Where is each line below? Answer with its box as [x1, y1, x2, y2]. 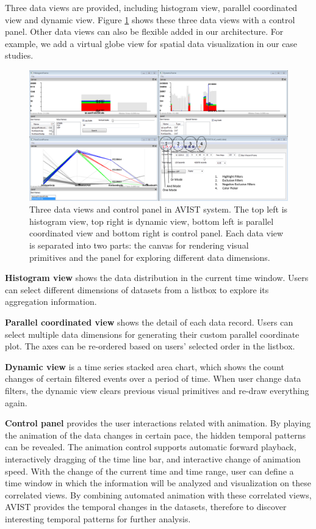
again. [5, 396, 27, 409]
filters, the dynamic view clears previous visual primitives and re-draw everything [5, 384, 309, 396]
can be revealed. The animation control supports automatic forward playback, [5, 440, 296, 453]
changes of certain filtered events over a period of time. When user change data [5, 372, 301, 385]
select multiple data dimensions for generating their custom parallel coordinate [5, 327, 300, 340]
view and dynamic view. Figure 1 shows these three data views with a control [5, 13, 295, 26]
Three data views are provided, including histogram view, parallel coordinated [5, 1, 298, 13]
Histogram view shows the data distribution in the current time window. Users [5, 271, 309, 284]
